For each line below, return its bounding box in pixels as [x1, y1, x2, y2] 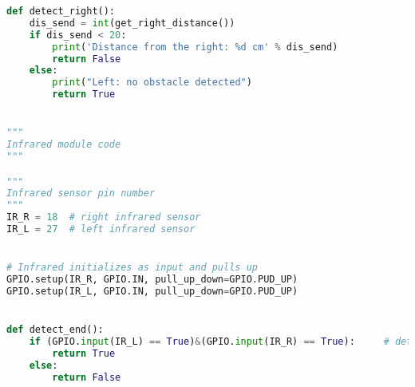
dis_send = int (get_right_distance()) [29, 17, 235, 29]
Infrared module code [6, 139, 121, 151]
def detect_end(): [6, 324, 104, 336]
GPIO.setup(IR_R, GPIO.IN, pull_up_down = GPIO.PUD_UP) [6, 274, 298, 286]
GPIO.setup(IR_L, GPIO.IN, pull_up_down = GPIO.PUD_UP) [6, 286, 298, 298]
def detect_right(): [6, 6, 116, 17]
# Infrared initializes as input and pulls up [6, 262, 258, 274]
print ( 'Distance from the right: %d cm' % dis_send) [52, 41, 338, 53]
